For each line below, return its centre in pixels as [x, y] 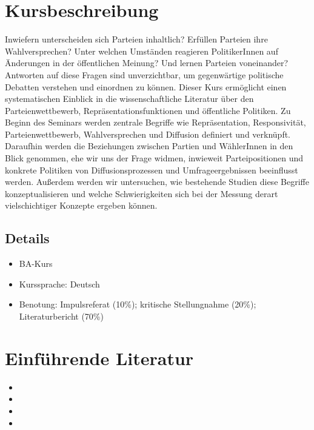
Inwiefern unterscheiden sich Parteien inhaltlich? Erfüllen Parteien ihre [136, 39]
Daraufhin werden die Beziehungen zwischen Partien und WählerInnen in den [149, 146]
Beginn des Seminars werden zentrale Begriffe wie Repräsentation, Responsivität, [155, 122]
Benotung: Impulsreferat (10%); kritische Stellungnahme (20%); [138, 304]
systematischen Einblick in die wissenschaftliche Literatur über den [129, 99]
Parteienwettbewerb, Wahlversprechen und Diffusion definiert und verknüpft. [148, 134]
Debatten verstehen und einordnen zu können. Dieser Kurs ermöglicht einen [146, 86]
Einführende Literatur [99, 358]
